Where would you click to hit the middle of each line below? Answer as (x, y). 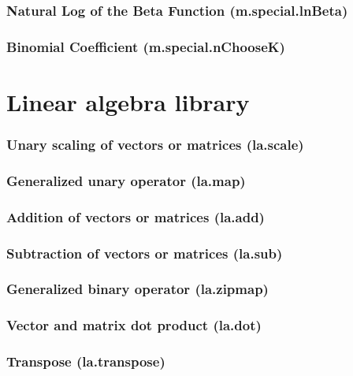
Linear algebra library (128, 101)
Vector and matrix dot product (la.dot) (134, 325)
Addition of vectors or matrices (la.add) (136, 216)
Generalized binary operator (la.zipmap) (137, 289)
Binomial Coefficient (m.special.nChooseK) (146, 46)
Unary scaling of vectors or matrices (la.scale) (155, 144)
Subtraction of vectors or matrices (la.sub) (145, 253)
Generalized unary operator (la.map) (126, 180)
